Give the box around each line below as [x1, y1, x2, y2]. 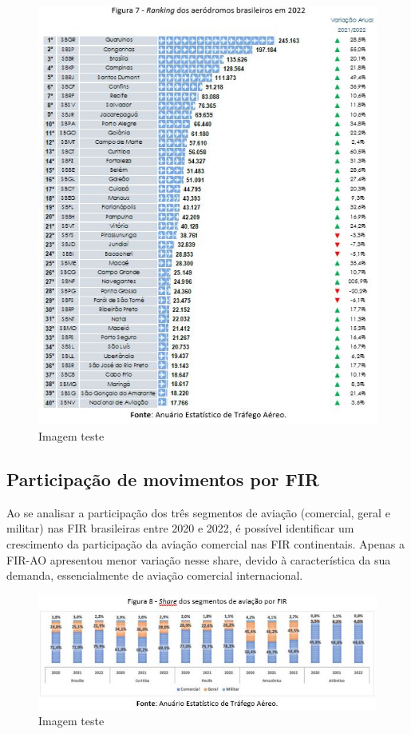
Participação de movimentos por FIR [6, 467, 319, 492]
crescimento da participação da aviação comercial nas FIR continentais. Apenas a [6, 536, 405, 552]
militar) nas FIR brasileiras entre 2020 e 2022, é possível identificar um [6, 520, 354, 537]
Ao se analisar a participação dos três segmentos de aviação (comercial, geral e [6, 504, 390, 521]
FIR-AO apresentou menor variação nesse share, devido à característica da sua [6, 551, 391, 568]
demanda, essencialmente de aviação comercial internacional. [6, 567, 303, 584]
